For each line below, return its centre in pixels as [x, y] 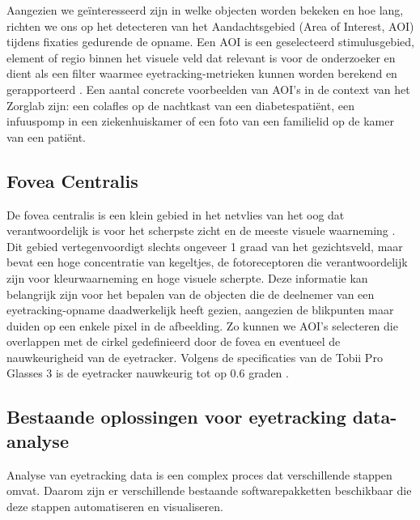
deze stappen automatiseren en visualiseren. [115, 506]
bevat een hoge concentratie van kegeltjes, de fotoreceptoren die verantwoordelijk [207, 262]
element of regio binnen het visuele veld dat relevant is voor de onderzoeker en [201, 57]
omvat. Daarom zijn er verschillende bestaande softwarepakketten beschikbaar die [209, 490]
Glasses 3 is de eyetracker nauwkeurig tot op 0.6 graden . [148, 373]
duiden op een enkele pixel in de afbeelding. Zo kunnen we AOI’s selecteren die [202, 325]
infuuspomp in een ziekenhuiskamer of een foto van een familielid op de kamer [200, 121]
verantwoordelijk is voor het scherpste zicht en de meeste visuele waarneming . [201, 230]
